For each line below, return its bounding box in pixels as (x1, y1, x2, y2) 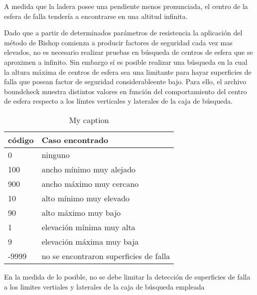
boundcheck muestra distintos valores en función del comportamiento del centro (4, 86, 247, 96)
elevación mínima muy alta (41, 221, 135, 233)
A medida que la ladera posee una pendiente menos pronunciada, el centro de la (4, 1, 248, 11)
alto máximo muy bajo (41, 206, 121, 218)
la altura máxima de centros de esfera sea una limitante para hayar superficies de (4, 66, 252, 77)
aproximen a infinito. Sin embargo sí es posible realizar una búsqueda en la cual (4, 56, 248, 67)
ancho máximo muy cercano (41, 177, 139, 189)
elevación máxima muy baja (41, 235, 139, 247)
